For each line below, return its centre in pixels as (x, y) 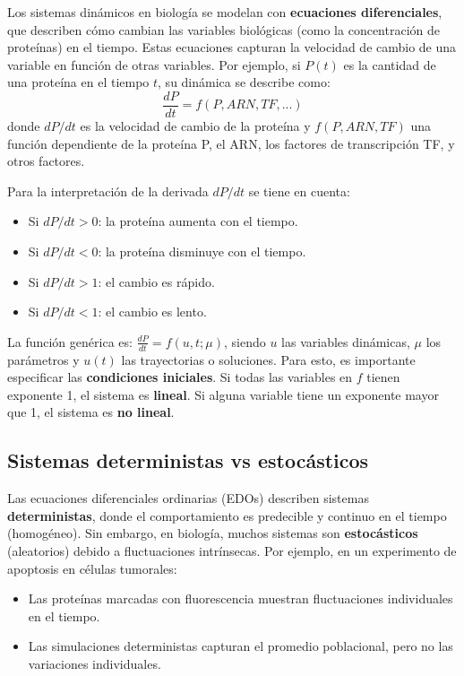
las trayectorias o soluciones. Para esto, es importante (268, 359)
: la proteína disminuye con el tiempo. (202, 251)
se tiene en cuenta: (299, 191)
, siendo (245, 341)
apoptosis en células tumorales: (92, 568)
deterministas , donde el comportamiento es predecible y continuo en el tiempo (227, 515)
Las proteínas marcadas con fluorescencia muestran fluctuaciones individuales (241, 598)
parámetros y (43, 359)
